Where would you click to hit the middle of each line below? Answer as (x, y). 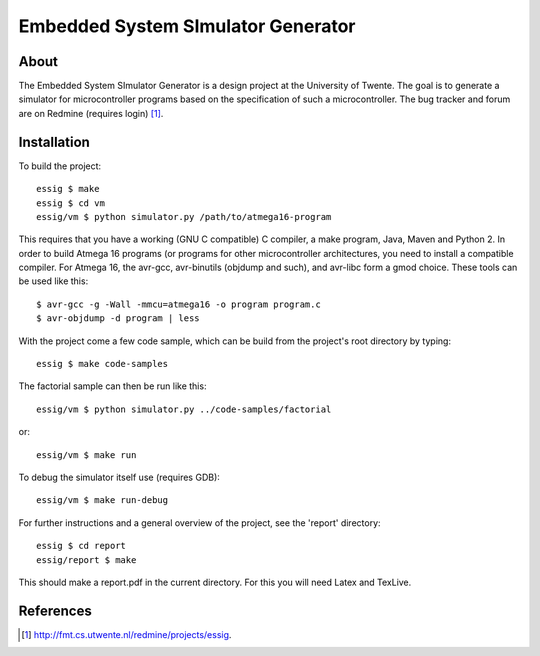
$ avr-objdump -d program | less (118, 318)
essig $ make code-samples (102, 364)
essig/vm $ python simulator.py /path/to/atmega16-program (184, 216)
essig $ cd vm (70, 203)
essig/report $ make (86, 559)
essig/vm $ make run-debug (102, 500)
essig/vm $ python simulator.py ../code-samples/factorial (184, 409)
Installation (54, 141)
